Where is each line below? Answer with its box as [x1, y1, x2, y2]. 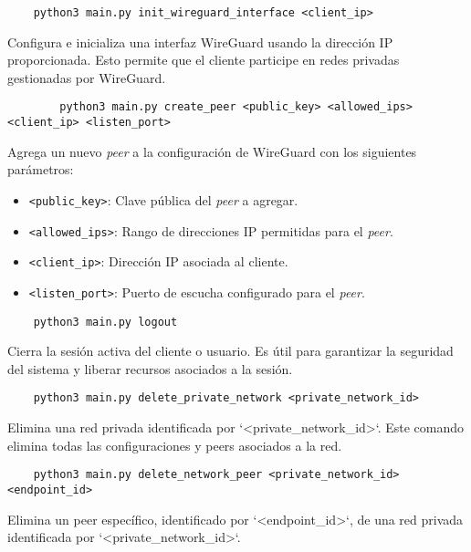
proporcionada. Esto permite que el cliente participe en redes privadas [7, 50, 400, 69]
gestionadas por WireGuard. [7, 68, 166, 87]
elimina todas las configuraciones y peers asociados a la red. [7, 435, 342, 454]
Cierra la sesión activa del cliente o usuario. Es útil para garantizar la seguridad [7, 341, 454, 360]
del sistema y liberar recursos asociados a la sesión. [7, 359, 293, 378]
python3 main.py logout [33, 315, 178, 328]
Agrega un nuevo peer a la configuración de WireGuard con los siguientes [7, 141, 417, 161]
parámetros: [7, 160, 74, 179]
